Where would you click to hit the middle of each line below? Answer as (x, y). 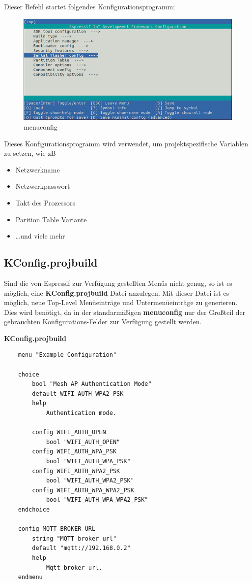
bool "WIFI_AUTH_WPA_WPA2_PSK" (97, 500)
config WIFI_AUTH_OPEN (69, 432)
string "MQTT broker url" (74, 538)
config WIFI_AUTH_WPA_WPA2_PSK (83, 490)
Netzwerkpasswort (43, 186)
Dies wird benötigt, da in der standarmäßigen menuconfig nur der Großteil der (125, 312)
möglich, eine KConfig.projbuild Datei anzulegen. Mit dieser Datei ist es (117, 292)
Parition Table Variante (51, 219)
